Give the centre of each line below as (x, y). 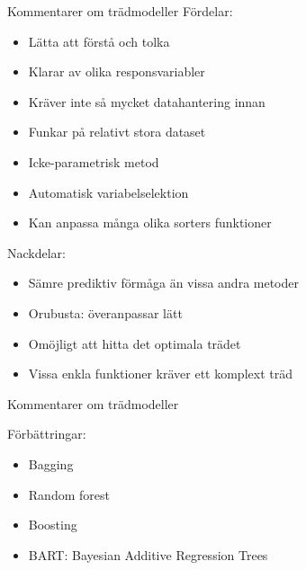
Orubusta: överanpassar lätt (105, 312)
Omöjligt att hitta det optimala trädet (135, 343)
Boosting (53, 525)
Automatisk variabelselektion (108, 192)
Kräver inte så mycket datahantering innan (147, 101)
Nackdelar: (36, 252)
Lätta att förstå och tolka (99, 41)
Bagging (51, 463)
